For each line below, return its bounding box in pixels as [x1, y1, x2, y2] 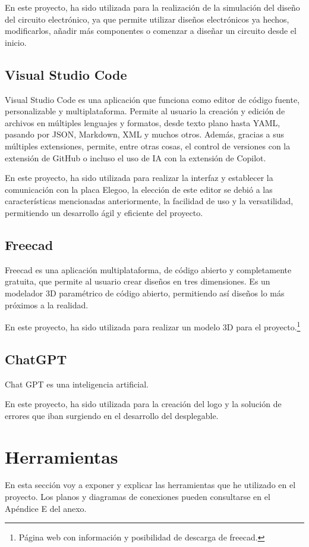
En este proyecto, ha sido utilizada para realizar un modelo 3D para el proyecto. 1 [5, 319, 301, 333]
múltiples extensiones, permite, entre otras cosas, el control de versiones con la [5, 139, 291, 152]
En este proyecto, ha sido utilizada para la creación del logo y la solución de [5, 398, 282, 410]
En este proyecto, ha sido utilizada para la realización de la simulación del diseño [5, 1, 300, 13]
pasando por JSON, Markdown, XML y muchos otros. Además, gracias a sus [5, 128, 285, 140]
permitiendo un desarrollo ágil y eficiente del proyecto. [5, 206, 203, 218]
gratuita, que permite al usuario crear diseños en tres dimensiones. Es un [5, 275, 270, 287]
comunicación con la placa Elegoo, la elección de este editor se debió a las [5, 183, 273, 195]
